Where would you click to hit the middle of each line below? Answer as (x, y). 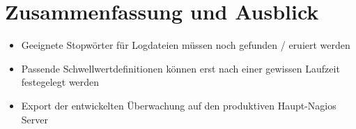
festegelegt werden (60, 82)
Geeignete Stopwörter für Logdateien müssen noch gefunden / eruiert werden (186, 45)
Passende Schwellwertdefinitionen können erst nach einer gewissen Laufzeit (180, 68)
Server (34, 119)
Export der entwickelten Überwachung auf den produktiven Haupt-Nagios (179, 105)
